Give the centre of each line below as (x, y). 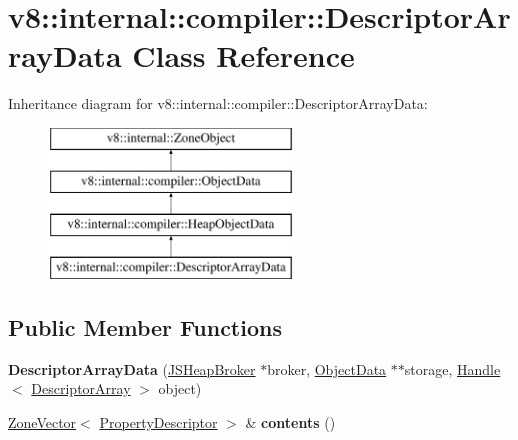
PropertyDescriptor (158, 422)
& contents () (290, 422)
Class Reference (243, 55)
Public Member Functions (145, 327)
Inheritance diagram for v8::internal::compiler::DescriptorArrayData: (218, 103)
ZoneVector (42, 422)
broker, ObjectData (327, 368)
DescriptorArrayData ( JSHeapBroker (132, 368)
